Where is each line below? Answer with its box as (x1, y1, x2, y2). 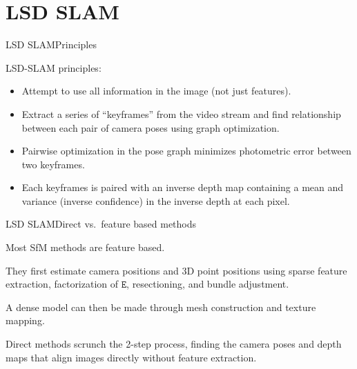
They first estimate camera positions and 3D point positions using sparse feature (6, 263, 347, 277)
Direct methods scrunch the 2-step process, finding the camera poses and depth (6, 337, 342, 351)
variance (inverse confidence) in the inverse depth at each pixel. (21, 193, 290, 208)
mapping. (6, 313, 45, 328)
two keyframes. (21, 157, 85, 171)
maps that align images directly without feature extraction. (6, 350, 257, 364)
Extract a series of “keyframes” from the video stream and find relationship (21, 106, 341, 121)
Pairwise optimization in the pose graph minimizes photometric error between (21, 143, 351, 158)
